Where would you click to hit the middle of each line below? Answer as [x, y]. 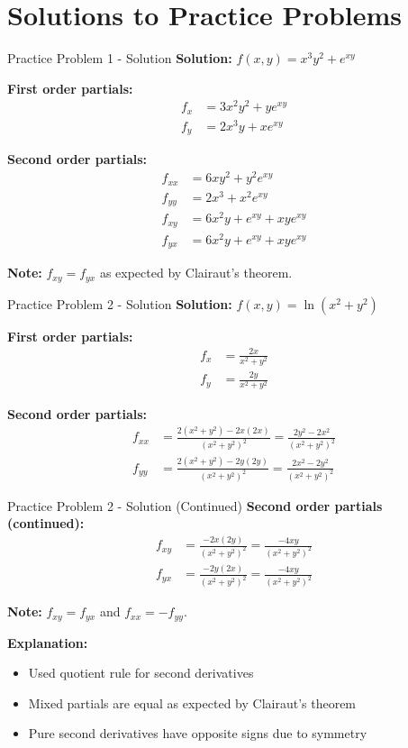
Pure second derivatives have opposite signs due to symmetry [198, 733]
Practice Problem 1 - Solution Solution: [120, 58]
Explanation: [48, 642]
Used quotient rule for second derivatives [141, 673]
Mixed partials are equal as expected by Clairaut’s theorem [192, 702]
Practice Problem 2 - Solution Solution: [120, 303]
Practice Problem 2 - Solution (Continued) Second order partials [195, 505]
